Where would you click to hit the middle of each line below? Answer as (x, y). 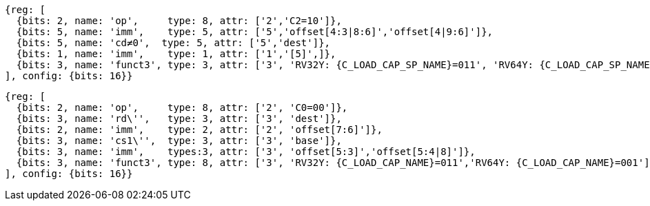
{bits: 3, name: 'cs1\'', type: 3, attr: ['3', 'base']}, (179, 141)
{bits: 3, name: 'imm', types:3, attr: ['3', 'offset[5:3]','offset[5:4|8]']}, (246, 152)
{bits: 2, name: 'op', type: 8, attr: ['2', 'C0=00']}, (182, 107)
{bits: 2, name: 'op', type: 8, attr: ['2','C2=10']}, (179, 21)
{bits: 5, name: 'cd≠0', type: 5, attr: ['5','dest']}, (173, 43)
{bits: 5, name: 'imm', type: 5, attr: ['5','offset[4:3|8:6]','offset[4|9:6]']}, (255, 32)
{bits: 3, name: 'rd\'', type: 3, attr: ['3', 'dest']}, (179, 119)
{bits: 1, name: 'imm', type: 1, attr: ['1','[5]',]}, (176, 54)
